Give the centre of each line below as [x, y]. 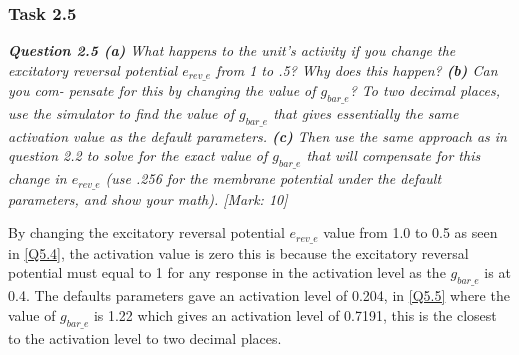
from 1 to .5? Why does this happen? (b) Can [357, 69]
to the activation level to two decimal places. [145, 337]
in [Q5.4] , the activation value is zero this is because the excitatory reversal [238, 252]
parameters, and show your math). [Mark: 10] [148, 198]
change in [37, 178]
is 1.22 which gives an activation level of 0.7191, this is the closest [295, 314]
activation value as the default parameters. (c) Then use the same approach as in [257, 135]
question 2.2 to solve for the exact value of [138, 155]
